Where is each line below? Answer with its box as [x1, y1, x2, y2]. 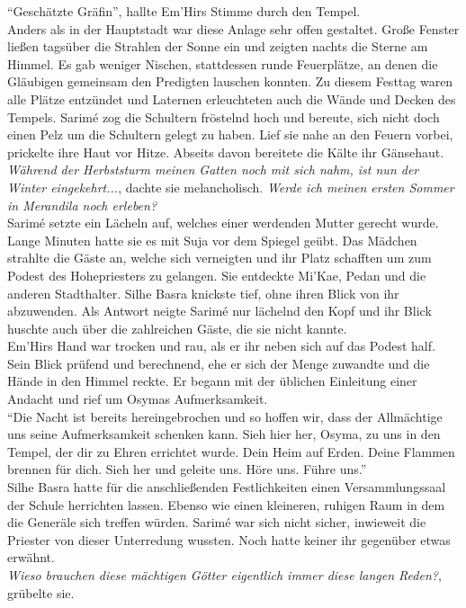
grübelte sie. [7, 583, 75, 602]
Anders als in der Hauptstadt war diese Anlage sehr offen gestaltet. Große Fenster [7, 19, 460, 38]
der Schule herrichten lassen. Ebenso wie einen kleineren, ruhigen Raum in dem [7, 495, 445, 514]
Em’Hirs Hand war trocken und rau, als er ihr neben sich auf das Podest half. [7, 336, 435, 355]
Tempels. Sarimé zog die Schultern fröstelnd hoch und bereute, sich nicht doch [7, 107, 440, 126]
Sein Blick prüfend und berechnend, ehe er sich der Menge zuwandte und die [7, 353, 430, 372]
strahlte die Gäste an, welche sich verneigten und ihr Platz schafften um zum [7, 248, 432, 267]
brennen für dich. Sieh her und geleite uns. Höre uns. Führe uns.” [7, 460, 367, 478]
